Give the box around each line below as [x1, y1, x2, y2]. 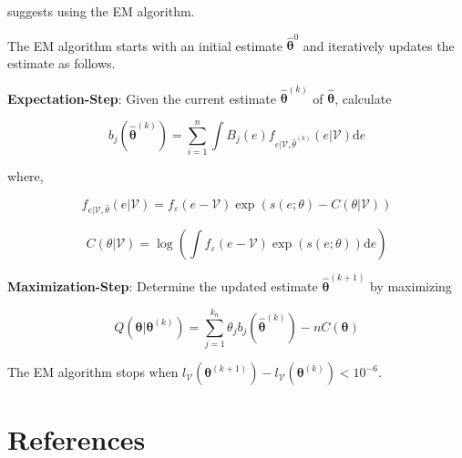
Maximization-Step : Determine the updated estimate [7, 277, 318, 296]
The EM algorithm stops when [7, 362, 179, 382]
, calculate [334, 88, 392, 107]
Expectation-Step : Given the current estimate [7, 88, 276, 107]
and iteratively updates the [303, 36, 455, 55]
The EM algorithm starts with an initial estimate [7, 36, 282, 55]
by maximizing [370, 277, 452, 296]
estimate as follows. [7, 53, 116, 72]
